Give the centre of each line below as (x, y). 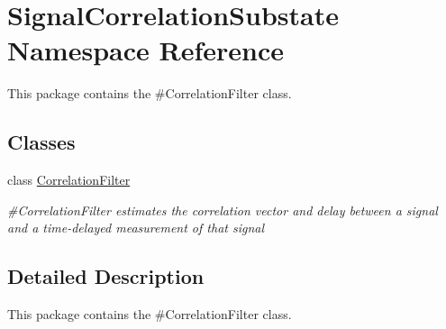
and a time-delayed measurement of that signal (136, 228)
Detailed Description (106, 276)
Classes (41, 142)
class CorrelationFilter (69, 180)
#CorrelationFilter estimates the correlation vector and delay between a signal (223, 210)
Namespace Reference (146, 50)
